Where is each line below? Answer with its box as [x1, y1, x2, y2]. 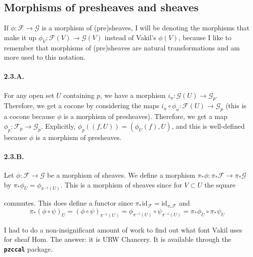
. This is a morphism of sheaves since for [60, 179, 182, 189]
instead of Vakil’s [104, 32, 156, 42]
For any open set [4, 90, 54, 100]
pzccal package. [4, 244, 53, 254]
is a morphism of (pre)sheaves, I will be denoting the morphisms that [42, 23, 250, 33]
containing [63, 90, 94, 100]
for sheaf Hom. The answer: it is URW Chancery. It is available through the [4, 234, 231, 244]
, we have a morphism [100, 90, 166, 100]
